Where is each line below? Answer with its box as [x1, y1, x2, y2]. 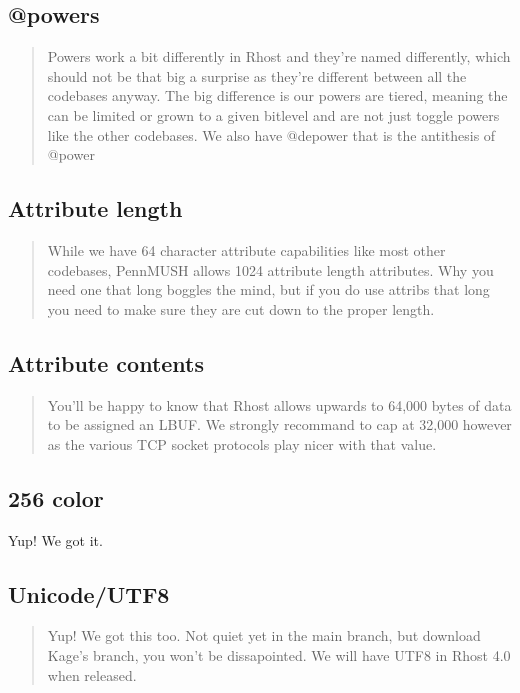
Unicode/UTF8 [8, 578, 170, 609]
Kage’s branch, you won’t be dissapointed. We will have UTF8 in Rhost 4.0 [47, 644, 511, 665]
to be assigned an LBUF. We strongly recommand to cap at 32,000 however [47, 414, 512, 435]
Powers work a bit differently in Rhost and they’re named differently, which [47, 46, 511, 67]
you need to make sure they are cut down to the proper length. [47, 298, 435, 319]
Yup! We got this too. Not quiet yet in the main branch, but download [47, 625, 481, 646]
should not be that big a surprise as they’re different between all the [47, 65, 467, 86]
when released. [47, 664, 137, 685]
